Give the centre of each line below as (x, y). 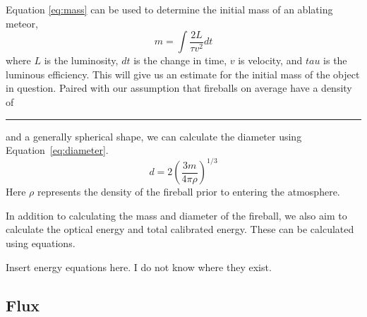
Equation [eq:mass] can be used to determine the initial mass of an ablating (169, 9)
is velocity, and (270, 60)
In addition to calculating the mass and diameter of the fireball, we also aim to (176, 215)
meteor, (22, 23)
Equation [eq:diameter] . (57, 150)
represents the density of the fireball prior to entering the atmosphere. (189, 192)
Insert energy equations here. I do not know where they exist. (139, 267)
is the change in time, (180, 60)
